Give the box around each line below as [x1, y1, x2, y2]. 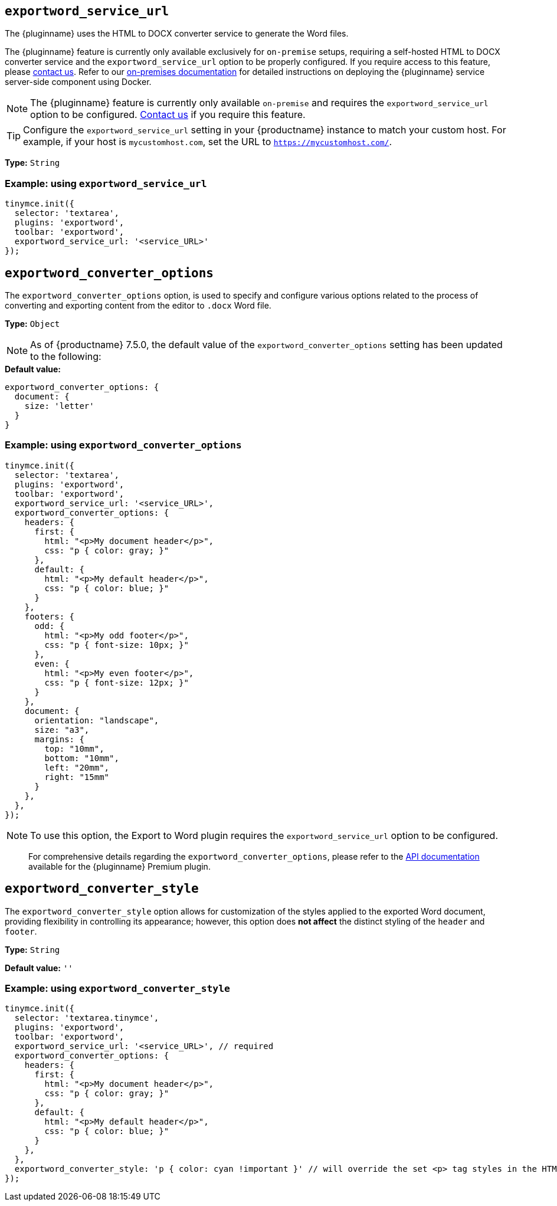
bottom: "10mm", [44, 753, 119, 763]
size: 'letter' [24, 401, 94, 411]
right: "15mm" [44, 772, 110, 782]
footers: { [24, 611, 75, 621]
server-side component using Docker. [5, 77, 152, 87]
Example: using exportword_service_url [5, 177, 207, 189]
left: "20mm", [44, 762, 110, 772]
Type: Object [5, 319, 60, 329]
